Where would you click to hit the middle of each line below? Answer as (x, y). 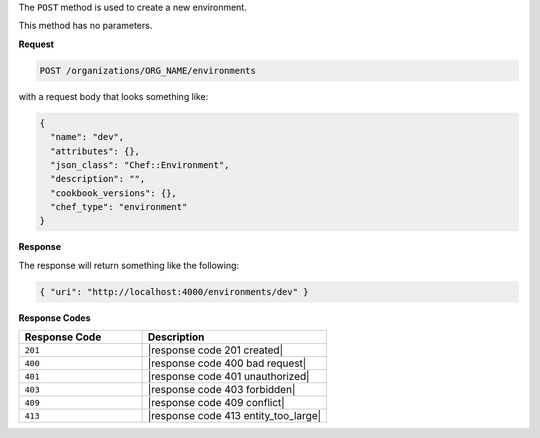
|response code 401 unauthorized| (228, 377)
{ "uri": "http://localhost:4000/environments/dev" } (174, 291)
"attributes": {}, (95, 151)
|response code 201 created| (215, 350)
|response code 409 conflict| (216, 403)
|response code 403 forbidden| (221, 390)
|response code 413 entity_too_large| (234, 416)
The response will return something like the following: (129, 265)
